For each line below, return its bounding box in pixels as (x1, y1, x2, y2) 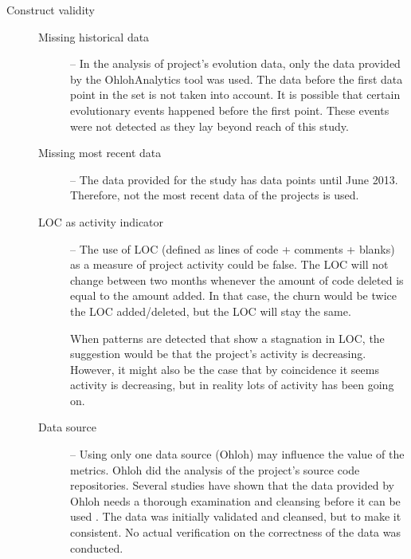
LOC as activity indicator (38, 213, 164, 230)
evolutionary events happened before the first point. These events (70, 101, 389, 118)
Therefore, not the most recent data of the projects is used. (70, 187, 359, 203)
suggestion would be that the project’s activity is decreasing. (70, 345, 366, 362)
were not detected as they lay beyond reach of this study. (70, 117, 349, 134)
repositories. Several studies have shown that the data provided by (70, 477, 394, 494)
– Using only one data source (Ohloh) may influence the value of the (70, 446, 405, 463)
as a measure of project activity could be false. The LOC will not (70, 256, 389, 273)
